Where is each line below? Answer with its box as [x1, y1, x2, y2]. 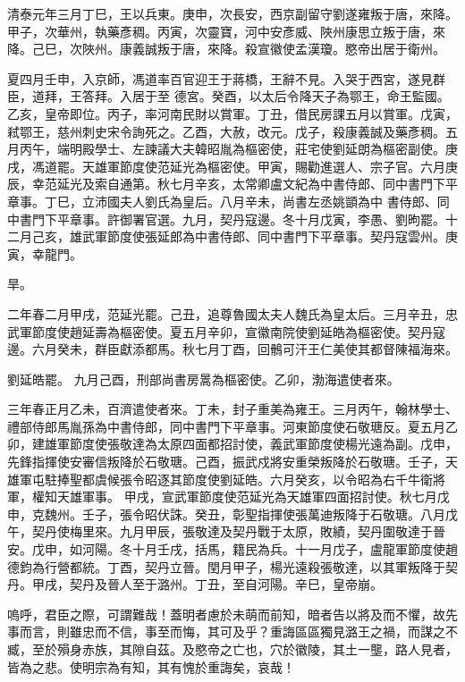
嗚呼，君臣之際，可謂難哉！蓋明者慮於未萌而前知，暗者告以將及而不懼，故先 [7, 604, 458, 623]
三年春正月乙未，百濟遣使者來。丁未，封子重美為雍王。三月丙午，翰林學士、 [7, 400, 458, 418]
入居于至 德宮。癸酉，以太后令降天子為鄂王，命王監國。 [119, 87, 450, 105]
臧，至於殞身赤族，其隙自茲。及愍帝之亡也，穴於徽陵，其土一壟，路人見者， [7, 640, 458, 658]
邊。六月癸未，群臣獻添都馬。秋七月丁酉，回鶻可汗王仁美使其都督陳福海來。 [7, 340, 458, 358]
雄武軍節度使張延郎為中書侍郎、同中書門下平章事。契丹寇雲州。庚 [69, 227, 458, 246]
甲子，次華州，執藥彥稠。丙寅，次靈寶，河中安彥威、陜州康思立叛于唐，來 [7, 21, 445, 40]
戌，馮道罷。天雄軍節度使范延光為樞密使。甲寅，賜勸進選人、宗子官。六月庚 [7, 156, 458, 175]
